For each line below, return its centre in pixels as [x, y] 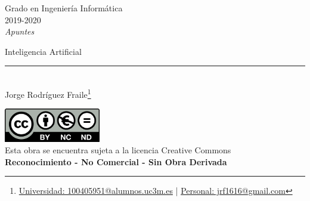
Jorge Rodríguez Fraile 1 [48, 93]
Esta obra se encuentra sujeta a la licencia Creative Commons [118, 150]
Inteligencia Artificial [43, 51]
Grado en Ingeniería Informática [64, 8]
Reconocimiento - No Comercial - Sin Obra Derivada [116, 161]
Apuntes [20, 31]
